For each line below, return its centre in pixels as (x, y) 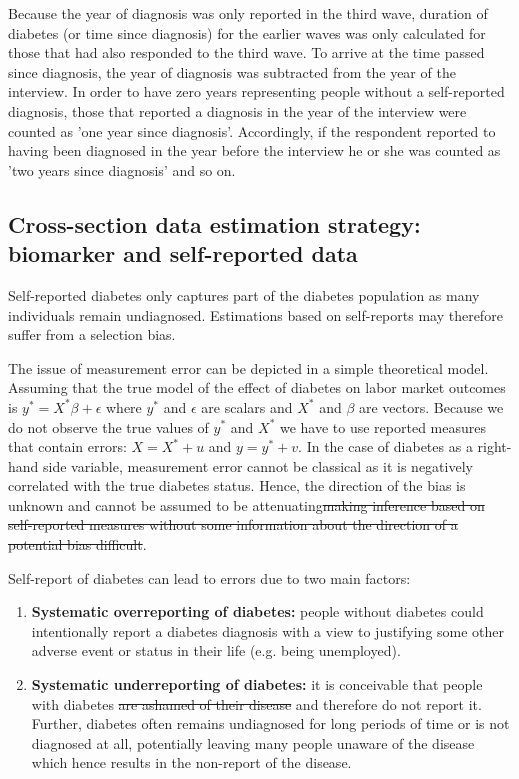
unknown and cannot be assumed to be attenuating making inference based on (246, 504)
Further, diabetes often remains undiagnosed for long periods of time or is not (270, 723)
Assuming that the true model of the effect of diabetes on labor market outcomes (257, 387)
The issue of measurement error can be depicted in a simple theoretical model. (248, 367)
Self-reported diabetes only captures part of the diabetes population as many (244, 294)
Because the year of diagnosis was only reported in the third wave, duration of (248, 13)
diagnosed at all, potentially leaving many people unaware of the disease (253, 742)
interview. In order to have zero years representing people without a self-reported (256, 91)
